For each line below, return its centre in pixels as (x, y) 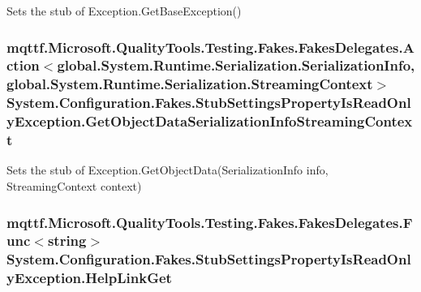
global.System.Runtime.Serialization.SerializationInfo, (236, 65)
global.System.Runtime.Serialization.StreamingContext (190, 84)
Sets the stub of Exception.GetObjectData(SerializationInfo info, (168, 170)
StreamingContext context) (74, 186)
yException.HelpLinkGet (89, 278)
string (67, 240)
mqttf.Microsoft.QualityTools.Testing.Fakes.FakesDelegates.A (210, 47)
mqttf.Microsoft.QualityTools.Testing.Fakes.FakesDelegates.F (210, 222)
